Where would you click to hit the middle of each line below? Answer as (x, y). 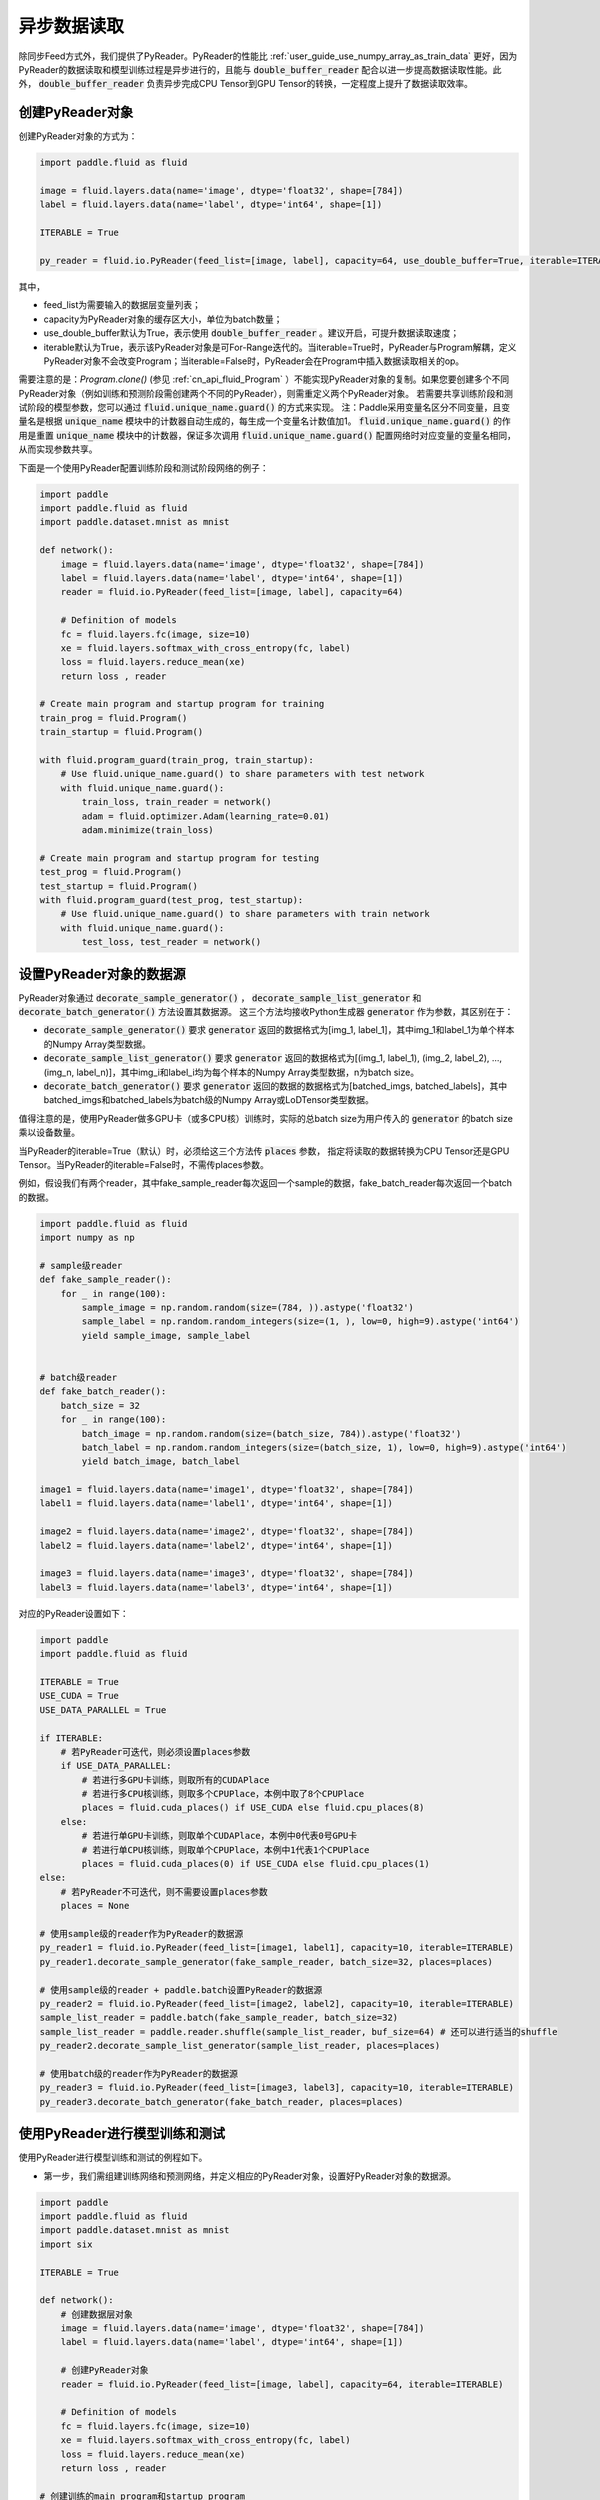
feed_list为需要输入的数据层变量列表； (122, 305)
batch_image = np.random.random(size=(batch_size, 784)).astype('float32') (271, 1433)
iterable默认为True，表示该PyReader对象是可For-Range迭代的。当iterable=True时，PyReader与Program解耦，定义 (280, 347)
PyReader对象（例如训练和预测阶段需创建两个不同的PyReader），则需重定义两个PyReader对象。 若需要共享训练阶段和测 (266, 393)
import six (66, 2244)
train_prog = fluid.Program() (113, 718)
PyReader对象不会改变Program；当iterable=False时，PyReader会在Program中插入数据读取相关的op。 (254, 361)
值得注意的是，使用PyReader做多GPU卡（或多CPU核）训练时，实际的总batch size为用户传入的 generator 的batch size (266, 1118)
